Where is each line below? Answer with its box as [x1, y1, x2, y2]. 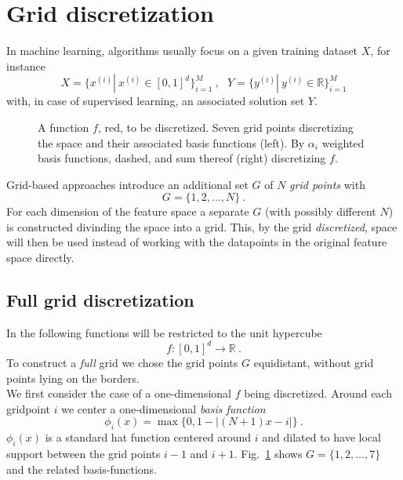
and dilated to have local [262, 429, 381, 445]
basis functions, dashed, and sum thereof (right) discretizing [38, 150, 326, 166]
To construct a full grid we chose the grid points [6, 354, 238, 370]
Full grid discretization [6, 288, 194, 312]
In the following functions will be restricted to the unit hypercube [6, 324, 322, 340]
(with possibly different [265, 203, 376, 220]
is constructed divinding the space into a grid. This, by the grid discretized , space [6, 218, 398, 235]
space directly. [6, 249, 74, 266]
